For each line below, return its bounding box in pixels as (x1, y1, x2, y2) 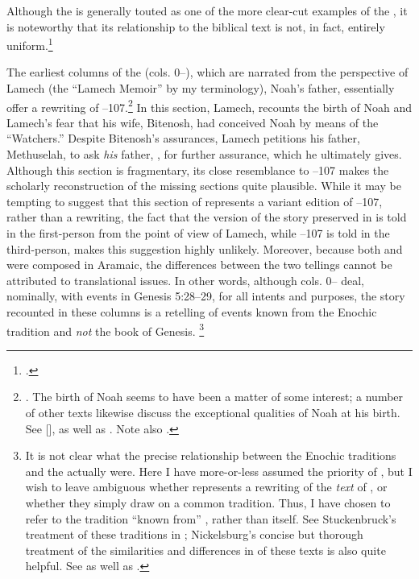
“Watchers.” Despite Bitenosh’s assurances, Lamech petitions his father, (6, 130, 360, 147)
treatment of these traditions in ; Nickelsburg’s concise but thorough (25, 526, 363, 543)
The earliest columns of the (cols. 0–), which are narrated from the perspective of (6, 64, 409, 81)
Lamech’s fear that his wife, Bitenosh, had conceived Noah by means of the (6, 114, 379, 130)
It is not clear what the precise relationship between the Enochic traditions (25, 447, 396, 464)
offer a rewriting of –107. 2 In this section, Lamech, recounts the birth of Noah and (6, 96, 413, 115)
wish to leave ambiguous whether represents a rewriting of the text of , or (25, 478, 388, 495)
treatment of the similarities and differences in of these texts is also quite (25, 541, 386, 558)
